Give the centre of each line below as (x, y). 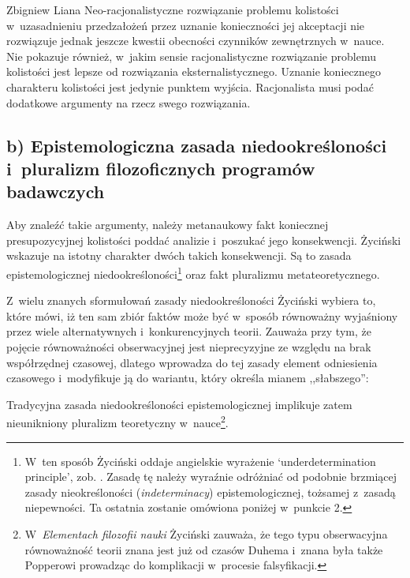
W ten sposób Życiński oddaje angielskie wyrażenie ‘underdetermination (200, 461)
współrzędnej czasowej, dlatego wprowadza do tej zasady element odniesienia (192, 362)
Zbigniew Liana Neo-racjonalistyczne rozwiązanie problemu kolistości (173, 9)
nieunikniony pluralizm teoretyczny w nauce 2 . (117, 421)
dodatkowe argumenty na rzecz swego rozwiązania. (129, 102)
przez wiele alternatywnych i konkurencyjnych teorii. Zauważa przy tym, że (189, 331)
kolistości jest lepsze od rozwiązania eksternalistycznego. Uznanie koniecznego (194, 71)
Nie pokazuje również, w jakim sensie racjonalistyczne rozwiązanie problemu (191, 56)
